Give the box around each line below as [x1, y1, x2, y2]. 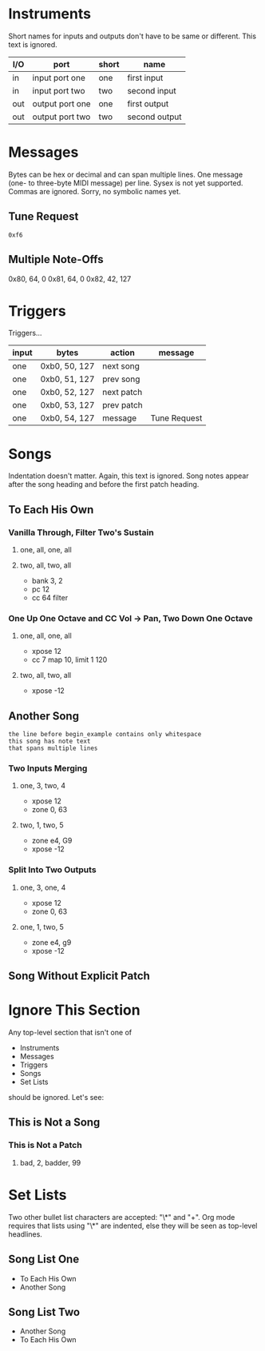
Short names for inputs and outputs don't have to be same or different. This [8, 31, 257, 41]
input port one [32, 72, 85, 83]
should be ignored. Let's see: [8, 1093, 105, 1102]
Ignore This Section [8, 1001, 141, 1019]
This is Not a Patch [8, 1140, 82, 1151]
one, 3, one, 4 [19, 883, 66, 892]
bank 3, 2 [31, 576, 63, 586]
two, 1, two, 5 [19, 820, 64, 830]
